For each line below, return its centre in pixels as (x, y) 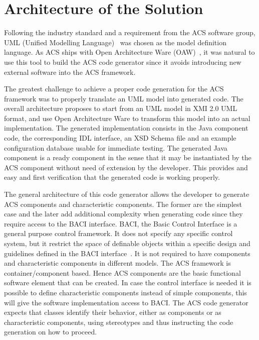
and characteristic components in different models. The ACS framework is (117, 263)
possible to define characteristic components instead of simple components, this (125, 292)
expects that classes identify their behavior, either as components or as (113, 312)
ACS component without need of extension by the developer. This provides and (126, 167)
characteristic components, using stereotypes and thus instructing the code (119, 322)
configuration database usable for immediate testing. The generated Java (116, 147)
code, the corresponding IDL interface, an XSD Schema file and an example (120, 138)
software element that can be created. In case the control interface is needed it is (128, 282)
